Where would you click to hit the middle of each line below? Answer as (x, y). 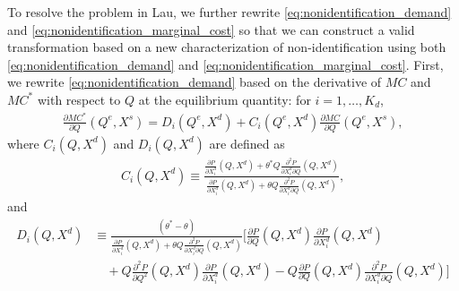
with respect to (79, 99)
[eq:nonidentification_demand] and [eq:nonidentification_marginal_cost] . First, (225, 64)
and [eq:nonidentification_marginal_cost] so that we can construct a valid (211, 29)
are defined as (247, 143)
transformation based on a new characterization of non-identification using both (227, 47)
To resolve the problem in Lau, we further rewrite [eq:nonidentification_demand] (229, 12)
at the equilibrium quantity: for (225, 99)
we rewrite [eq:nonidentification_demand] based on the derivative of (195, 82)
